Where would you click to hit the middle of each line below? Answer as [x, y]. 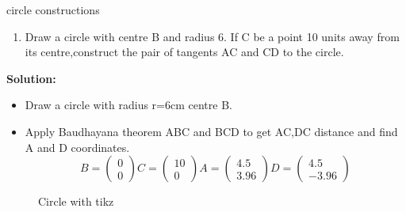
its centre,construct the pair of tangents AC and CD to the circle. [184, 52]
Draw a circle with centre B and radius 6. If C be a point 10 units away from [212, 36]
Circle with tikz [76, 201]
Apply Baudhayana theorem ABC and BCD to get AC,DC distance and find [211, 131]
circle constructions [53, 9]
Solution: [31, 78]
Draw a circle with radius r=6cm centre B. [128, 105]
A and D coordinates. [77, 147]
